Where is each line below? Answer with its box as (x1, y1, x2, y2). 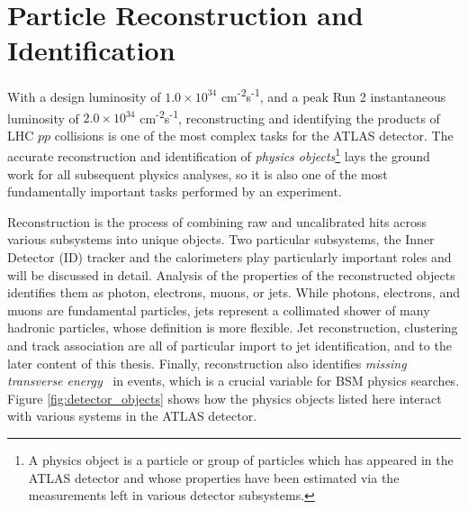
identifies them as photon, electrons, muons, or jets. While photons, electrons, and (7, 283, 461, 302)
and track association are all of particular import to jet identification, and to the (7, 336, 452, 354)
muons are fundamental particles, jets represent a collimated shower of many (7, 300, 430, 319)
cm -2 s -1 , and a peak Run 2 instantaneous (220, 85, 446, 105)
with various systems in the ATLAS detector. (7, 406, 257, 425)
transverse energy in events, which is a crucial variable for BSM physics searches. (7, 371, 460, 390)
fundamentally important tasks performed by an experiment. (7, 182, 342, 201)
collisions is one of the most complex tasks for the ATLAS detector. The (54, 125, 454, 144)
